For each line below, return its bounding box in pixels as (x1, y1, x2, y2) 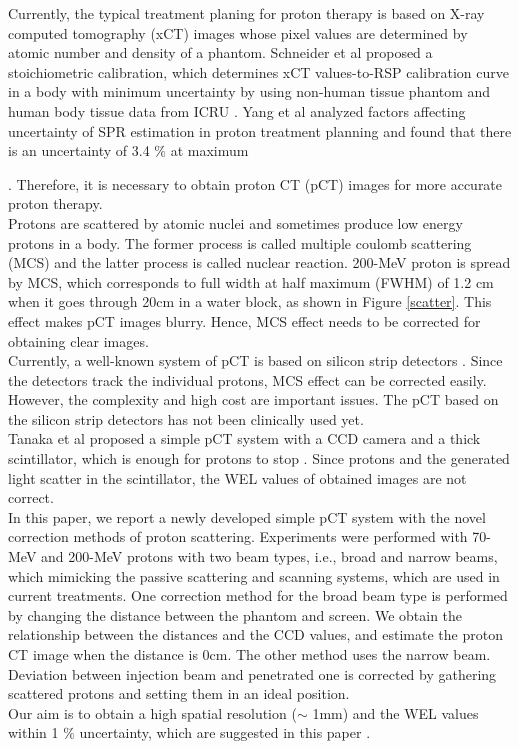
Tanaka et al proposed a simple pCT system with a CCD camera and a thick (8, 428, 481, 449)
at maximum (170, 140, 249, 161)
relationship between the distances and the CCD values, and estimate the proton (8, 624, 503, 645)
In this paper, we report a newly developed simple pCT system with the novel (8, 506, 486, 527)
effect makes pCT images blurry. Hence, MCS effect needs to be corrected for (8, 310, 481, 331)
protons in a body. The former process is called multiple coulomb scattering (8, 232, 472, 253)
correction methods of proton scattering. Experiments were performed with (8, 526, 468, 547)
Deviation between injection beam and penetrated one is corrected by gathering (8, 663, 497, 684)
